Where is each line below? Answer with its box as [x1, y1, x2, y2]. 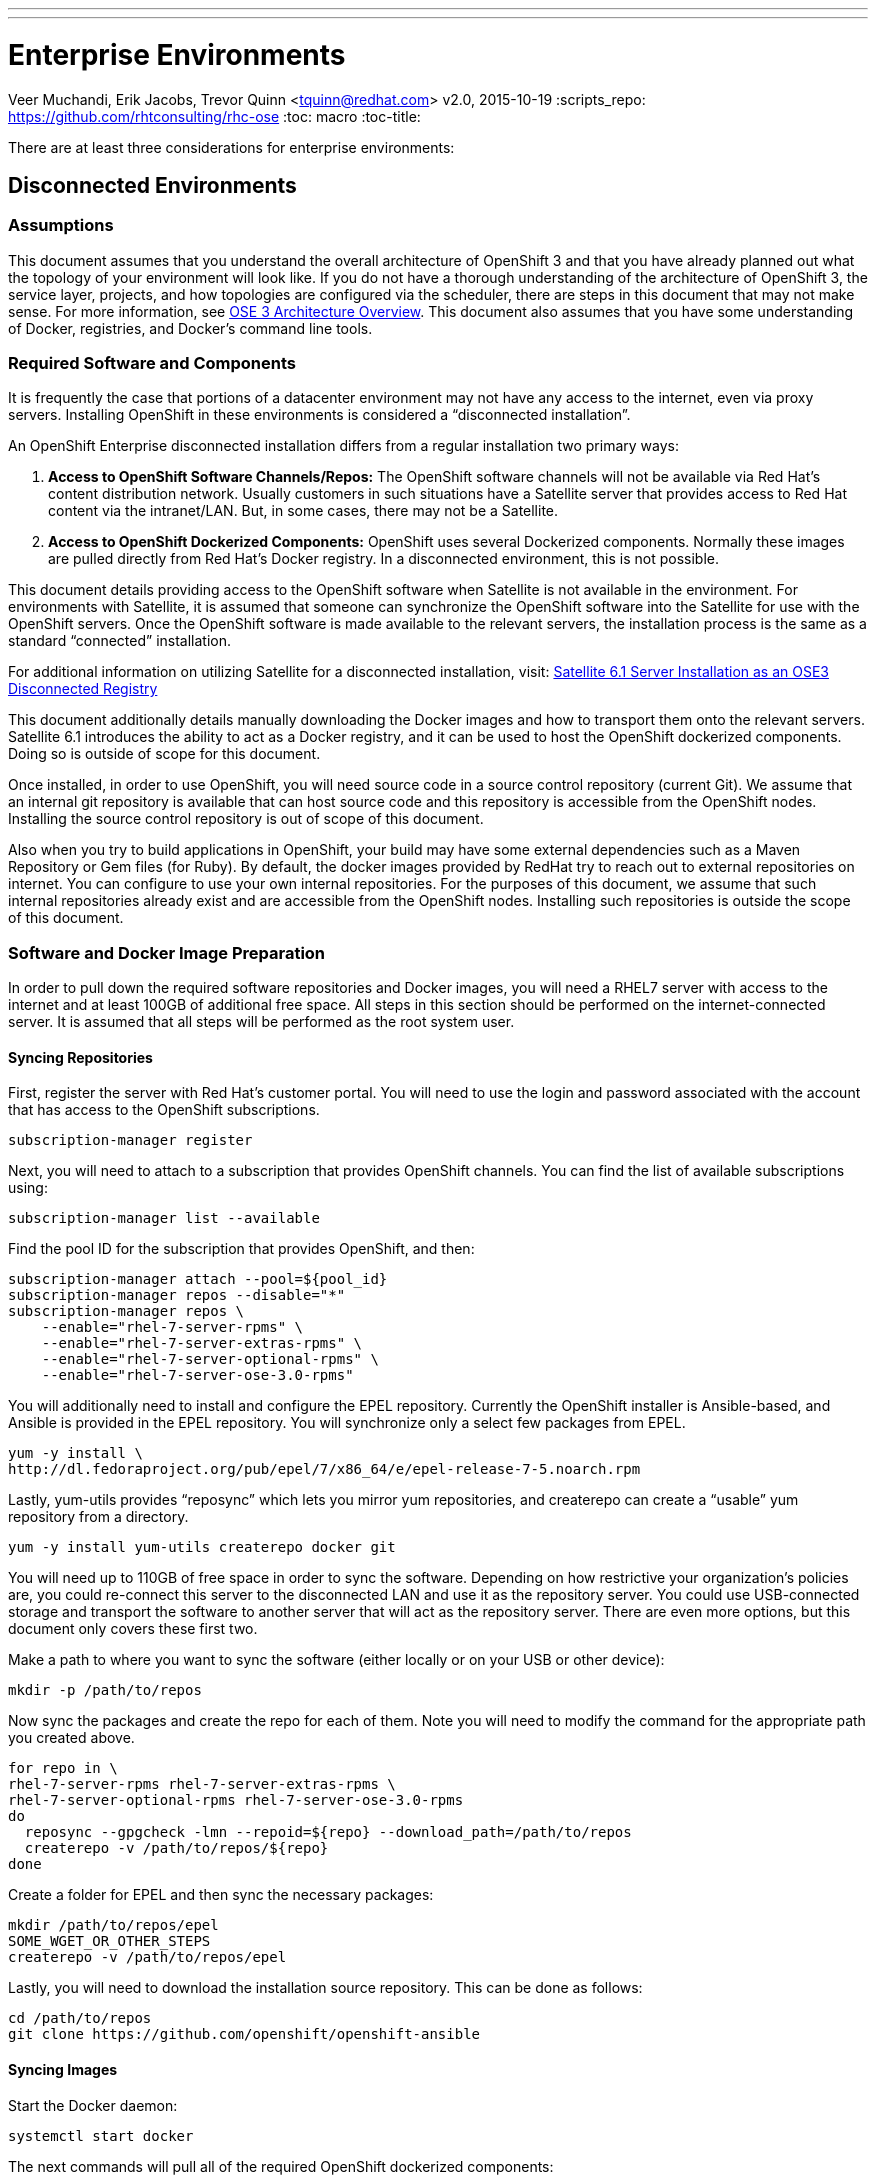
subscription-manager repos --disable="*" [8, 1287, 346, 1304]
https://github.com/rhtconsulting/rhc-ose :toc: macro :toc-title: [8, 107, 421, 125]
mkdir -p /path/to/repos [8, 1682, 202, 1699]
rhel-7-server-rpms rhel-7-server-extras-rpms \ [8, 1776, 396, 1793]
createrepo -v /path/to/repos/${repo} [24, 1840, 329, 1857]
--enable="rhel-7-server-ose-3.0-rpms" [41, 1367, 354, 1384]
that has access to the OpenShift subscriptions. [8, 1101, 320, 1119]
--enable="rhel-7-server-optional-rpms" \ [41, 1351, 379, 1368]
